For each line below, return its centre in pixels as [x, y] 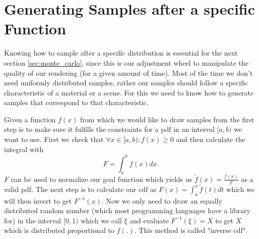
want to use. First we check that [54, 139]
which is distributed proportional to [59, 230]
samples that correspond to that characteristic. [76, 102]
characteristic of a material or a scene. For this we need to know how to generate [129, 92]
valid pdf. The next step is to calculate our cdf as [80, 189]
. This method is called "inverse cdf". [191, 230]
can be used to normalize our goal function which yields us [102, 179]
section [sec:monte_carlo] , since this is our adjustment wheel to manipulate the [126, 62]
